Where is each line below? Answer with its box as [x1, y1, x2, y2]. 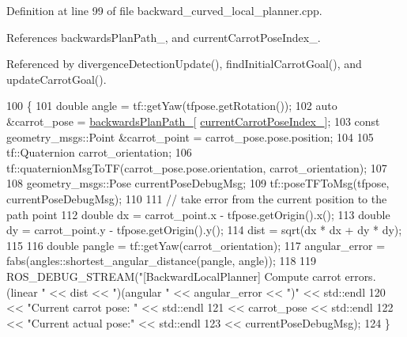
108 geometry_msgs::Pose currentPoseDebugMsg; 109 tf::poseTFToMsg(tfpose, [6, 175, 390, 191]
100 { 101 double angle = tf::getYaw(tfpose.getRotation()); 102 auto [6, 97, 337, 114]
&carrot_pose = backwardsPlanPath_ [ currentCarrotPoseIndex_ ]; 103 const [6, 112, 380, 129]
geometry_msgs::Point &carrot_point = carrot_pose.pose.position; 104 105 [6, 128, 374, 145]
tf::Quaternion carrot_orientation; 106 [6, 144, 192, 161]
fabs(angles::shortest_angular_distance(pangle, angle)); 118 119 [6, 252, 317, 269]
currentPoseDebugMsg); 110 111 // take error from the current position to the [6, 190, 387, 206]
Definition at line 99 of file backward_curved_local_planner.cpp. [6, 2, 322, 18]
